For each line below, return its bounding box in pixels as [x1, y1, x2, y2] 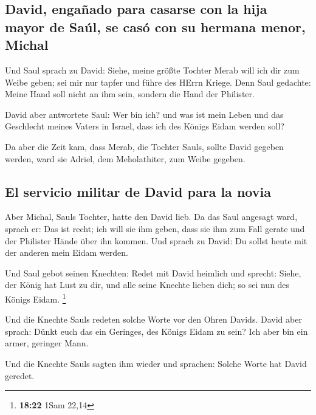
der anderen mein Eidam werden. [5, 246, 128, 259]
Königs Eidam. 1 [5, 290, 66, 305]
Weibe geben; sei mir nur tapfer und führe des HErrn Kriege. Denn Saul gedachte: [5, 75, 311, 88]
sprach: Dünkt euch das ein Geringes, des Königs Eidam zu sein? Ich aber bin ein [5, 324, 308, 337]
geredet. [5, 369, 35, 382]
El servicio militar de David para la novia [5, 182, 271, 201]
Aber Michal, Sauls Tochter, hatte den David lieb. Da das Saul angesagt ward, [5, 210, 298, 223]
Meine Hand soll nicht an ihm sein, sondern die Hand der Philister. [5, 87, 255, 100]
